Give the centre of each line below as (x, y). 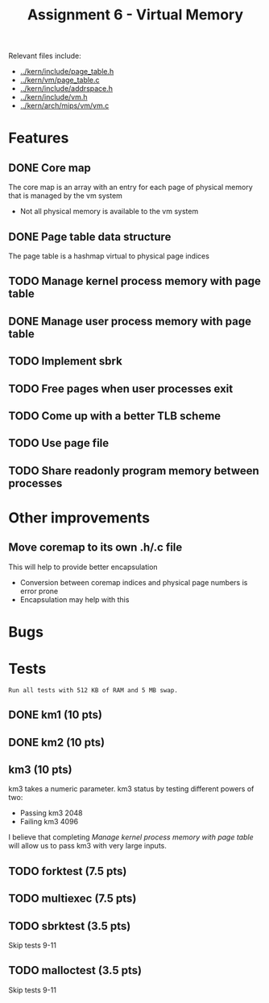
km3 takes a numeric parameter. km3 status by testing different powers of (131, 789)
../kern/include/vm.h (54, 97)
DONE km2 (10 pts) (57, 742)
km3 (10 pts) (40, 770)
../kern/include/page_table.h (67, 72)
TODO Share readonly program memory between (134, 471)
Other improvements (79, 518)
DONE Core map (50, 168)
